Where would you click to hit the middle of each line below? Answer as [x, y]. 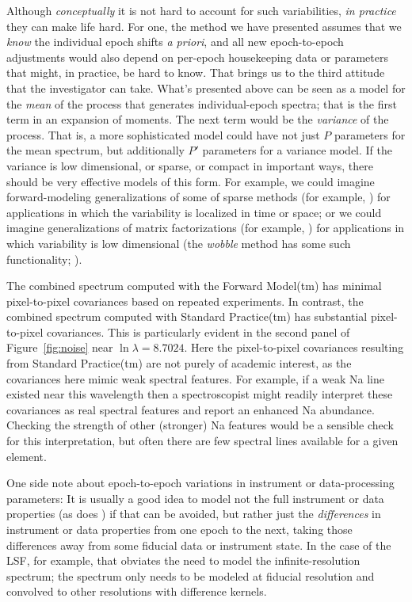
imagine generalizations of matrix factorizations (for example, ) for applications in [206, 228]
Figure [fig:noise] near [60, 347]
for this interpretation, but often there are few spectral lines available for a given [202, 441]
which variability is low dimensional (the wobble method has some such [179, 243]
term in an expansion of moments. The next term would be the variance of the [198, 119]
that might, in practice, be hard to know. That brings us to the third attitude [196, 72]
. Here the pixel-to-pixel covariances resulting [294, 347]
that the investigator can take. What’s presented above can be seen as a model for [206, 88]
